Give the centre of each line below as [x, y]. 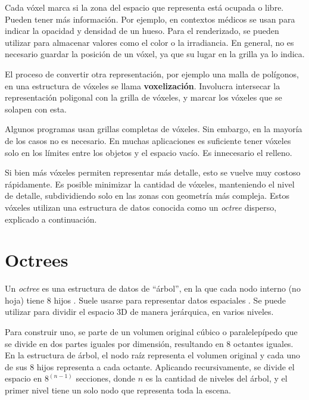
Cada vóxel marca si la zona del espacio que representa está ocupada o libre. [144, 7]
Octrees [37, 260]
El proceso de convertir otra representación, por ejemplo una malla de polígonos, [152, 74]
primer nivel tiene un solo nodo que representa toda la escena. [118, 390]
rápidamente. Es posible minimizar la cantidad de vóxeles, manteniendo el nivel [150, 184]
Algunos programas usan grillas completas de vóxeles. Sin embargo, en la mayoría [154, 129]
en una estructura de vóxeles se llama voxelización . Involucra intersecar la [143, 85]
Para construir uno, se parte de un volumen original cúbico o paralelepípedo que [151, 332]
